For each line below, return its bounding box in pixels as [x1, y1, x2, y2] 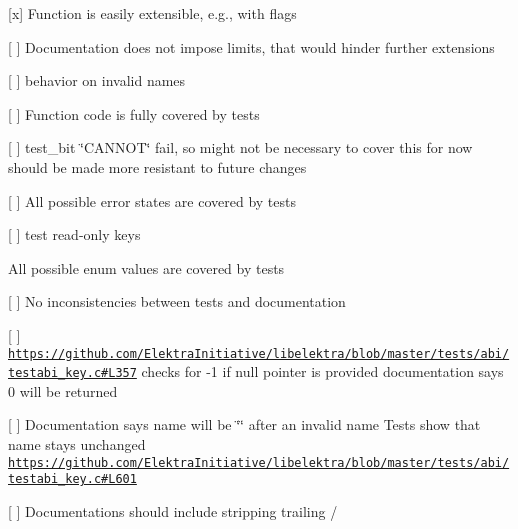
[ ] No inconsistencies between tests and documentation [8, 291, 346, 312]
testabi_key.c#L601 [8, 472, 137, 487]
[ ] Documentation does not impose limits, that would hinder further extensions [8, 36, 495, 57]
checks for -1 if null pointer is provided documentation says [141, 361, 504, 382]
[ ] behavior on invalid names [8, 70, 186, 91]
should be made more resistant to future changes [8, 156, 307, 177]
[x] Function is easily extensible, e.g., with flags [8, 3, 297, 23]
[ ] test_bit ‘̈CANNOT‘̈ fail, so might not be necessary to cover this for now [8, 137, 473, 158]
